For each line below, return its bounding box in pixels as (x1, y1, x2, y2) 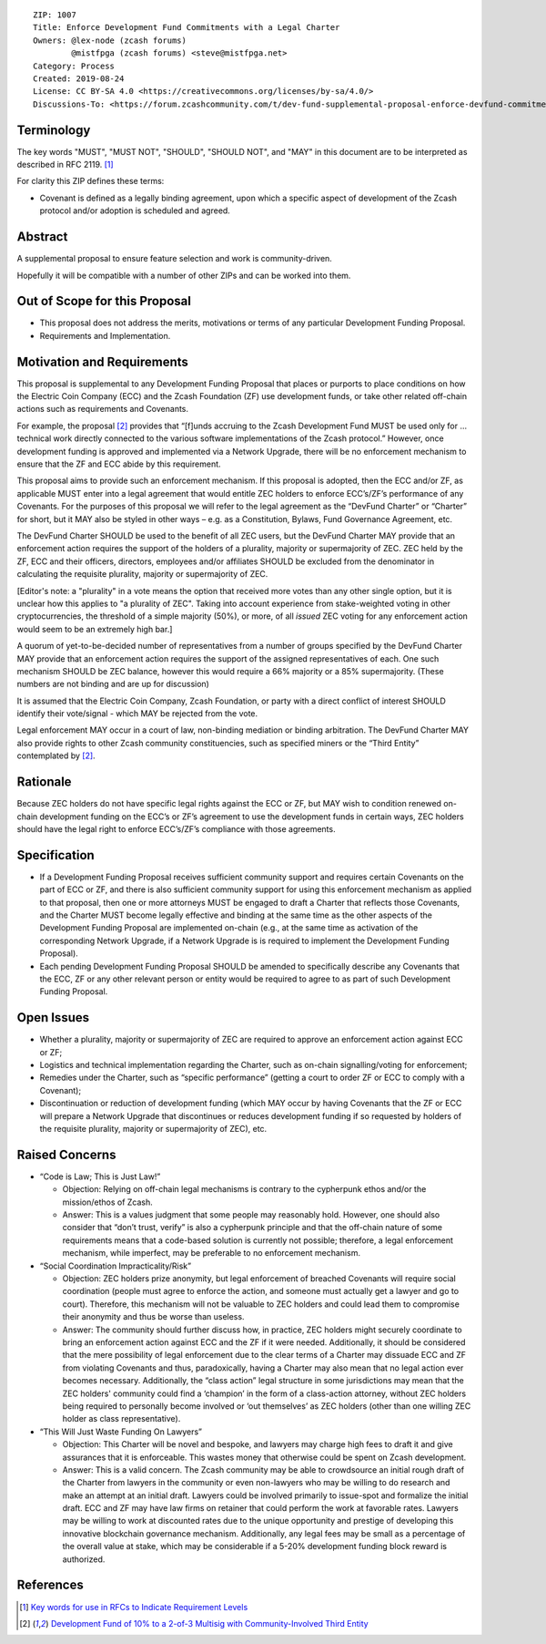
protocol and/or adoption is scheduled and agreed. (39, 205, 231, 216)
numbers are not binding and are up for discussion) (16, 679, 209, 690)
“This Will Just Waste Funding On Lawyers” (39, 1426, 202, 1437)
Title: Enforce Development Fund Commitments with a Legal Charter (33, 23, 340, 33)
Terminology (16, 122, 91, 138)
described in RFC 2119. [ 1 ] (16, 159, 114, 170)
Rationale (16, 775, 72, 790)
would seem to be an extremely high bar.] (16, 623, 173, 634)
